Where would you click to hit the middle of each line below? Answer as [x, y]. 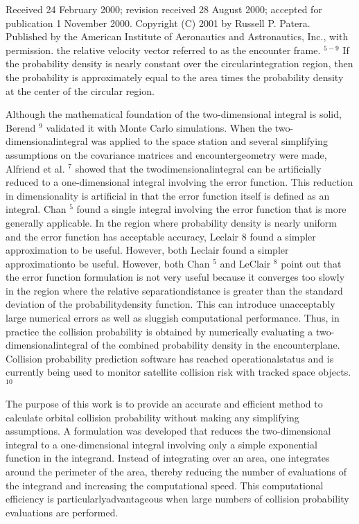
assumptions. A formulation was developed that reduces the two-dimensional [168, 431]
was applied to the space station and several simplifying [209, 141]
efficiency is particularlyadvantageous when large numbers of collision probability [177, 499]
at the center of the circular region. [80, 90]
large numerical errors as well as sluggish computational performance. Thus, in [173, 318]
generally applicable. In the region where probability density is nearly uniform [172, 222]
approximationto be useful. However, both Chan [108, 263]
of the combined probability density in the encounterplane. [216, 345]
